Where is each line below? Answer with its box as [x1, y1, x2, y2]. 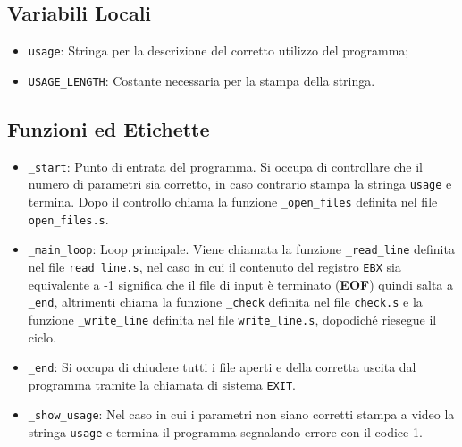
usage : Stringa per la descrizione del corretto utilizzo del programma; [28, 41, 409, 60]
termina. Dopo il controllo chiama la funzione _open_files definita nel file [28, 192, 438, 211]
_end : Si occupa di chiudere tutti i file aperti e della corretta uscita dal [28, 358, 416, 376]
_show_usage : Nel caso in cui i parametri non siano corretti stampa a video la [28, 405, 455, 424]
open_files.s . [28, 209, 109, 228]
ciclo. [28, 327, 56, 346]
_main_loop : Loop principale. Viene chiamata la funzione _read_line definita [28, 240, 455, 258]
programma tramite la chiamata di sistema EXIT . [28, 375, 296, 393]
